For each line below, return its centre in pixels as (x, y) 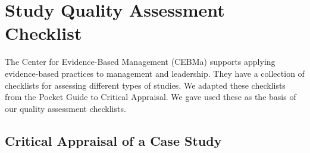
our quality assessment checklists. (65, 108)
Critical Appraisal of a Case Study (113, 140)
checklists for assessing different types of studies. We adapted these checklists (145, 85)
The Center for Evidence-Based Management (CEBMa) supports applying (140, 62)
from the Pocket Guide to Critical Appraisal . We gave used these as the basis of (151, 97)
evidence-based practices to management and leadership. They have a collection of (155, 73)
